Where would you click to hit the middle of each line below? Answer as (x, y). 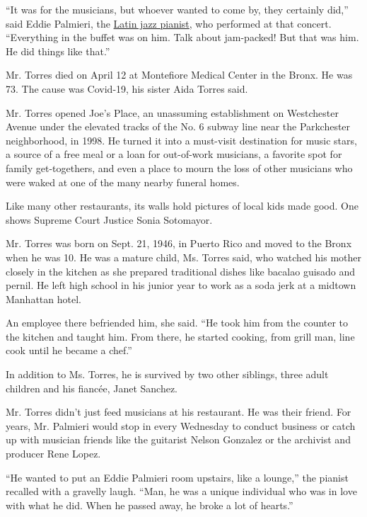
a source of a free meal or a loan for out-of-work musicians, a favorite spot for (174, 154)
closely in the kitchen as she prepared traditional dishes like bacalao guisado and (181, 271)
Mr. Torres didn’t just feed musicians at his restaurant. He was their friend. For (179, 412)
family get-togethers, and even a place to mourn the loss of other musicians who (179, 167)
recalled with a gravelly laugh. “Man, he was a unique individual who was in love (181, 491)
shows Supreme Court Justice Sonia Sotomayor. (109, 219)
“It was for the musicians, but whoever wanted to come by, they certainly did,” (177, 9)
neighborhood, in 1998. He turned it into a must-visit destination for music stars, (181, 140)
